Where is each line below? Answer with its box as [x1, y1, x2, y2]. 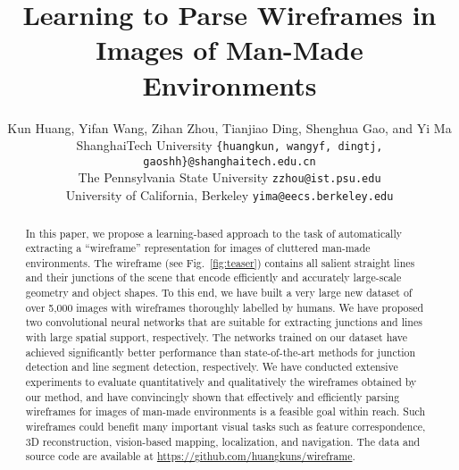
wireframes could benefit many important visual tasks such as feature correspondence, [25, 419, 426, 434]
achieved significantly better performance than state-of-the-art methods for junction [25, 344, 416, 359]
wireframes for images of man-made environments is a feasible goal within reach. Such [25, 404, 426, 419]
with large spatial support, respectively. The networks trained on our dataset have [25, 330, 408, 345]
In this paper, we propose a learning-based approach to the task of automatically [25, 225, 402, 240]
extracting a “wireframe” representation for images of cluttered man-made [25, 240, 371, 256]
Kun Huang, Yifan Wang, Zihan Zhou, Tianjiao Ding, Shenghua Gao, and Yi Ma [7, 118, 452, 137]
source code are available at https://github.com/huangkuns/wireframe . [25, 449, 355, 464]
